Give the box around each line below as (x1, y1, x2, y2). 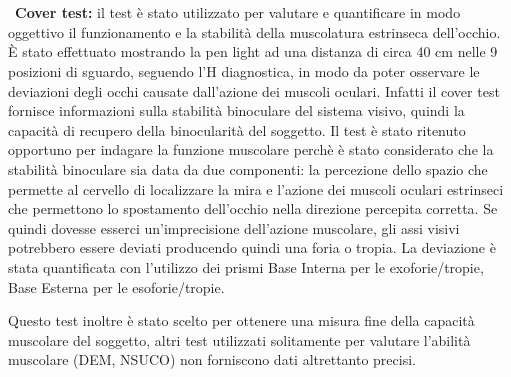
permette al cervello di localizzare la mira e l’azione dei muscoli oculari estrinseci (8, 178, 504, 199)
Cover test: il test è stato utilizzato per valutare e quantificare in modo (15, 2, 461, 23)
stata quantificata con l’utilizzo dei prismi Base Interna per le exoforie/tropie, (8, 256, 484, 277)
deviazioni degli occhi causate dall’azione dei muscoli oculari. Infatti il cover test (8, 80, 500, 101)
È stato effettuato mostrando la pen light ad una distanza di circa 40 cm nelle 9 (8, 41, 498, 62)
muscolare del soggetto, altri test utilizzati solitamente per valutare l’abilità (8, 329, 471, 350)
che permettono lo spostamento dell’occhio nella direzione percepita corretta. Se (8, 198, 498, 219)
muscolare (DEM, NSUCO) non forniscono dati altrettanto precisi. (8, 349, 416, 370)
